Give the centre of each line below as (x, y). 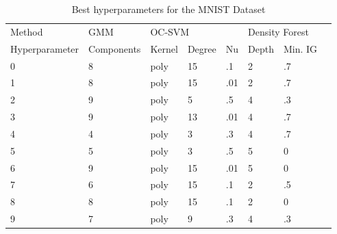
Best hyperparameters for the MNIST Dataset (168, 9)
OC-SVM (170, 31)
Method (27, 31)
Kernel (164, 48)
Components (115, 48)
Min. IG (300, 48)
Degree (202, 48)
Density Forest (278, 31)
